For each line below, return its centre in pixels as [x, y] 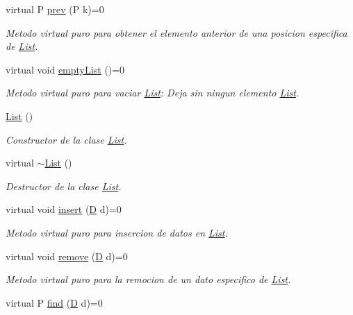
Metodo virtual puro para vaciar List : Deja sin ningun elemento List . [153, 93]
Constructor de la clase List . [66, 139]
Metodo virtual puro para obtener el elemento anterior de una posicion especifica [176, 32]
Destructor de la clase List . [64, 186]
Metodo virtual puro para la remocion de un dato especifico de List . [148, 279]
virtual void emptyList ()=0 [65, 69]
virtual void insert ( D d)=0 [64, 209]
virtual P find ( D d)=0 [54, 302]
